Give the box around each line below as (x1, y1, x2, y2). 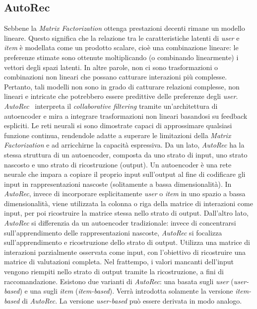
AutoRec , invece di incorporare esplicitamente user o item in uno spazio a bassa (4, 188, 246, 199)
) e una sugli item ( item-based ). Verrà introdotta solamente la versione (19, 286, 233, 296)
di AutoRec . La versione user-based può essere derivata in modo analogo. (22, 295, 242, 306)
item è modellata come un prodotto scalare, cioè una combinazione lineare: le (4, 42, 239, 53)
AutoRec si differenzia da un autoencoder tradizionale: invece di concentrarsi (4, 218, 236, 228)
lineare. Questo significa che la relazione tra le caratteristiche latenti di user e (4, 32, 240, 43)
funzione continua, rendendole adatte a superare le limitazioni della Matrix (4, 130, 231, 140)
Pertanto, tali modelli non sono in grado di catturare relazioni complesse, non (4, 81, 240, 91)
